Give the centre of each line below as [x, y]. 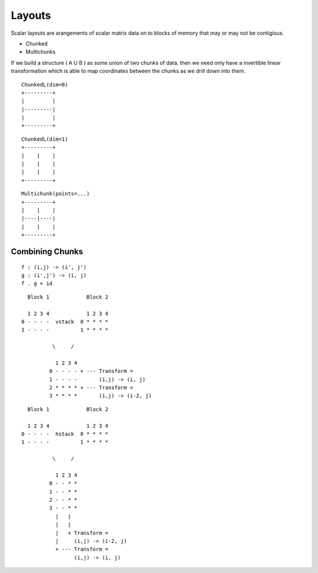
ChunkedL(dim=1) [45, 139]
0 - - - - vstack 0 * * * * [65, 322]
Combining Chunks [47, 251]
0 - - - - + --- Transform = [91, 371]
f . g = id [37, 284]
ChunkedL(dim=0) [45, 85]
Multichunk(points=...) [56, 194]
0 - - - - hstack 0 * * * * [65, 434]
